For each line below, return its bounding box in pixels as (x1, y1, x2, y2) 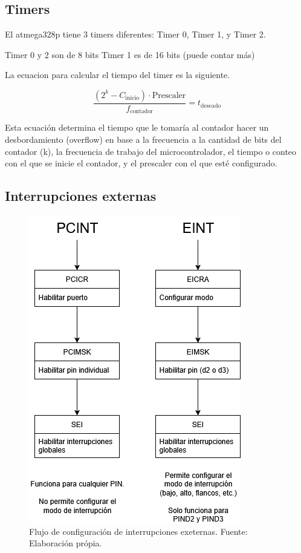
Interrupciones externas (5, 186, 157, 205)
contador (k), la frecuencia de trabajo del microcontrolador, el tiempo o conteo (5, 145, 297, 157)
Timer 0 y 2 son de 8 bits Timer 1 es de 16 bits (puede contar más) (5, 48, 255, 61)
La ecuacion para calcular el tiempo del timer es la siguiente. (5, 68, 230, 81)
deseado (200, 102, 221, 109)
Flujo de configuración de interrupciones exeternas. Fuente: (29, 525, 248, 537)
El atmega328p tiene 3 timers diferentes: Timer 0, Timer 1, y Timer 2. (5, 28, 266, 41)
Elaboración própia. (29, 537, 102, 549)
